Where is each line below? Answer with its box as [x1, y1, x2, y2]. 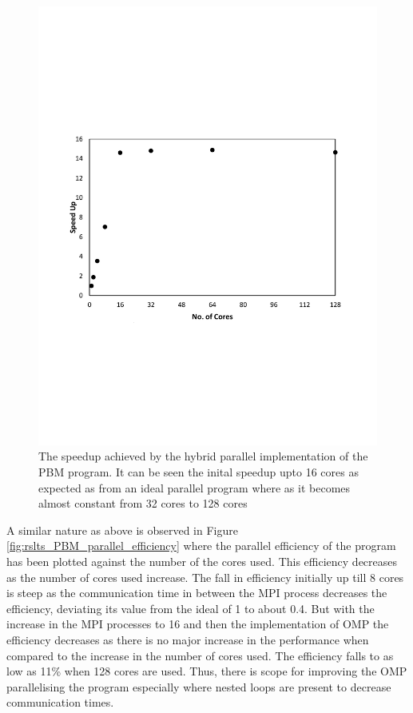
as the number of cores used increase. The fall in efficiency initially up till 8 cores [6, 568, 404, 585]
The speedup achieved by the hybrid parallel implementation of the [38, 448, 368, 464]
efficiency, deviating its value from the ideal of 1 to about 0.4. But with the [6, 599, 375, 616]
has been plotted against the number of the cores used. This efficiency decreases [6, 553, 398, 570]
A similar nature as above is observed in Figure [6, 521, 238, 538]
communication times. [6, 694, 114, 711]
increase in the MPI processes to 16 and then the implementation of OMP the [6, 615, 389, 632]
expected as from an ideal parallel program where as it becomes [38, 479, 351, 496]
